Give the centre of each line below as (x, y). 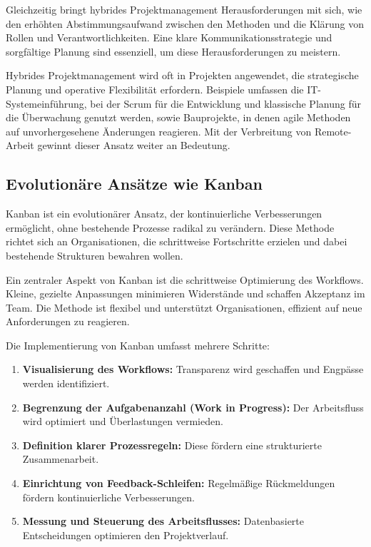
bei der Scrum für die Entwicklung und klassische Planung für (225, 103)
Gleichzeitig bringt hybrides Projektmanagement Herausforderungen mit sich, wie (184, 9)
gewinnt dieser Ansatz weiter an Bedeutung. (134, 145)
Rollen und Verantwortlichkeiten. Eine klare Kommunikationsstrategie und (169, 37)
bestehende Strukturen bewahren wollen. (95, 255)
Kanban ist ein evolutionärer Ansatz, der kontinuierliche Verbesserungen (164, 214)
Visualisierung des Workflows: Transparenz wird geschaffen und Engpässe (193, 369)
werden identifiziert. (66, 383)
